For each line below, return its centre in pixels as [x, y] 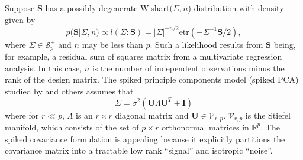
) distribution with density [236, 8]
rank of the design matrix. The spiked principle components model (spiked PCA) [152, 79]
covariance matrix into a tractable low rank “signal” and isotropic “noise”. [139, 150]
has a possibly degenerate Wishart [107, 8]
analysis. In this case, [43, 68]
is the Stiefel [268, 115]
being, [285, 44]
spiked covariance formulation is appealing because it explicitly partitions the [145, 138]
